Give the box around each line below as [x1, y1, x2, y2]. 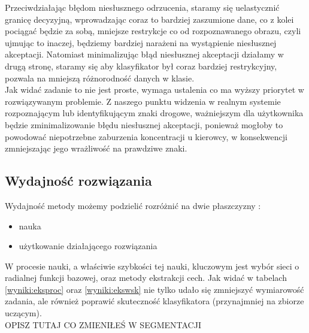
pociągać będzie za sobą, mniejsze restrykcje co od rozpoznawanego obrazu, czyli [5, 25, 301, 37]
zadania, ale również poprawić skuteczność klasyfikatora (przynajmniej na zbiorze [5, 295, 304, 307]
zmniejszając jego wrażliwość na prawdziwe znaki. [5, 142, 187, 155]
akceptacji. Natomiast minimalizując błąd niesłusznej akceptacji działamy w [5, 48, 284, 60]
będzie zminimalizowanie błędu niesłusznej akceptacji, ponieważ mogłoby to [5, 118, 283, 131]
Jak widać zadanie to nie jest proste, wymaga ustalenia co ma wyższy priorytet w [5, 83, 304, 96]
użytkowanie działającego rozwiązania [19, 240, 157, 252]
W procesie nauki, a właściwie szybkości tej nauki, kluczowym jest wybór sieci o [5, 259, 299, 272]
